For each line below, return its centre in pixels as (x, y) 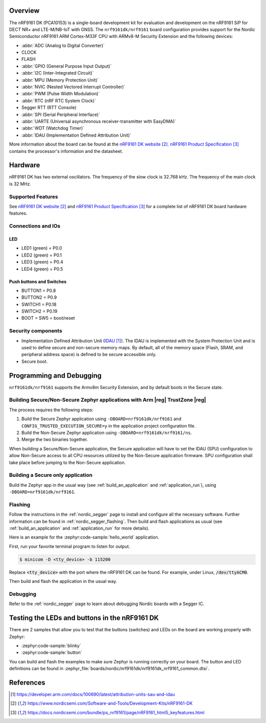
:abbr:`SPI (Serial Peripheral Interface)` (61, 114)
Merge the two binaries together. (55, 439)
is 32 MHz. (20, 184)
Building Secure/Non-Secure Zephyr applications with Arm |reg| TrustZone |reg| (108, 400)
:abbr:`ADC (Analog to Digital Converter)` (63, 45)
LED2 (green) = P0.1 (42, 255)
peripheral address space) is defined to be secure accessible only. (89, 355)
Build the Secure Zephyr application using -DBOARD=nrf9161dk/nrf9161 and (101, 419)
